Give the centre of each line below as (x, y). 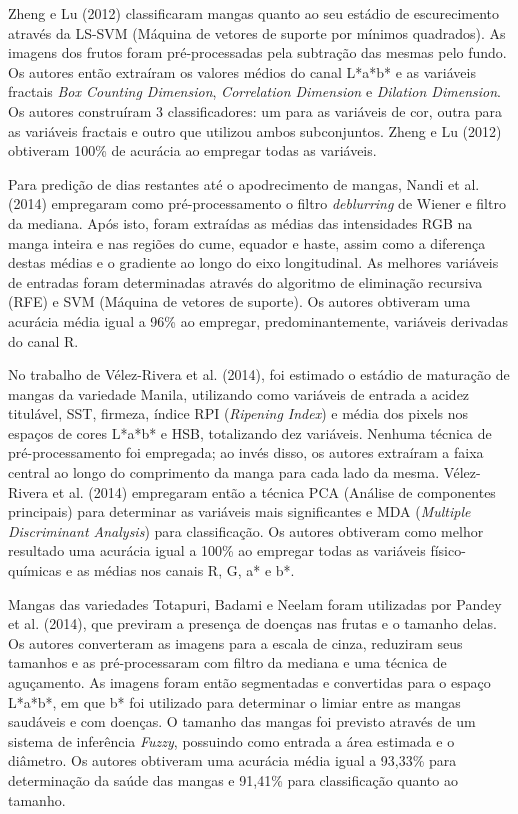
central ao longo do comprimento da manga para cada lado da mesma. (224, 472)
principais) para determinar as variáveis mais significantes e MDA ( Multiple (239, 511)
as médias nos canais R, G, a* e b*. (185, 570)
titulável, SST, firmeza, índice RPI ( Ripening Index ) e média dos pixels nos (238, 413)
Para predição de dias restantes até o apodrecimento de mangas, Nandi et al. (244, 183)
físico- (448, 550)
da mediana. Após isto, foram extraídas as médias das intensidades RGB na (240, 222)
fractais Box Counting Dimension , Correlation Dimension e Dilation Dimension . (254, 91)
